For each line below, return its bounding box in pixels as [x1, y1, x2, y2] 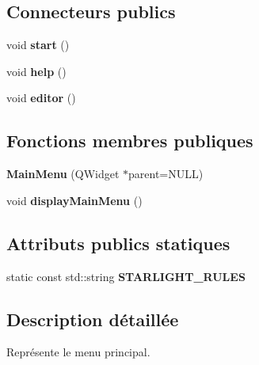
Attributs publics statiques [6, 230, 230, 255]
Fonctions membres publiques [6, 128, 253, 153]
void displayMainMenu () [6, 192, 143, 208]
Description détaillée [6, 306, 179, 331]
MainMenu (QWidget [6, 165, 120, 182]
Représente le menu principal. [6, 344, 150, 360]
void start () [6, 36, 70, 53]
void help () [6, 63, 67, 79]
